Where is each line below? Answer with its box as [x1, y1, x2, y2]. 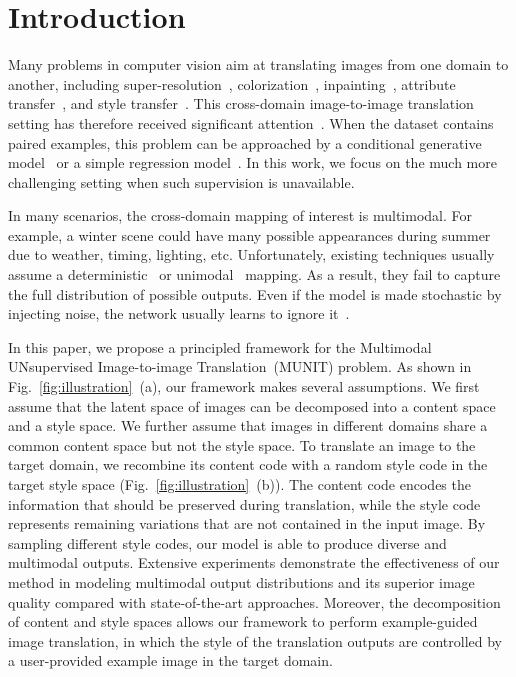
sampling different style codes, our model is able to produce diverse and [8, 532, 447, 553]
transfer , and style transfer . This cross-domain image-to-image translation [8, 93, 474, 114]
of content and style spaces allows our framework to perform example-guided [8, 611, 478, 632]
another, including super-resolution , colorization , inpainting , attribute [8, 73, 456, 94]
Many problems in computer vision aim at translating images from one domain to [8, 54, 509, 75]
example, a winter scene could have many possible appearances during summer [8, 224, 491, 245]
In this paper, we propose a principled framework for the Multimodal [8, 336, 432, 357]
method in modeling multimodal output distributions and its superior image [8, 571, 475, 592]
